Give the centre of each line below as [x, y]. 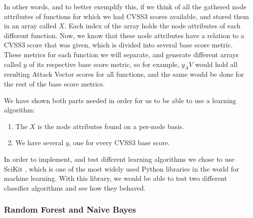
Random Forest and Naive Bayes [70, 209]
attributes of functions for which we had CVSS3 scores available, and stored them [126, 16]
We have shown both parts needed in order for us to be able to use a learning [120, 100]
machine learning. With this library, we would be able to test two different [115, 178]
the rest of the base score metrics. [55, 83]
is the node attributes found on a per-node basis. [111, 126]
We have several [39, 142]
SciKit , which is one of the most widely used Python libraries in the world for [122, 168]
